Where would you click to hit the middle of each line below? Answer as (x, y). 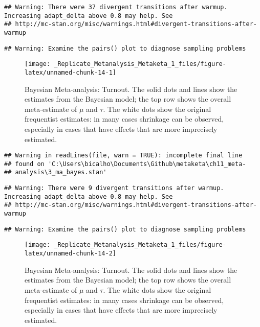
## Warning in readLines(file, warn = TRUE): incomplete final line (123, 156)
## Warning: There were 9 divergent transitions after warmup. (114, 188)
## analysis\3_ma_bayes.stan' (56, 172)
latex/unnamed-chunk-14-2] (70, 254)
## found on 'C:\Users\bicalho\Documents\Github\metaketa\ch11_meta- (125, 164)
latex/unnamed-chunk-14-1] (70, 72)
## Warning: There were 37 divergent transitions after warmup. (116, 7)
